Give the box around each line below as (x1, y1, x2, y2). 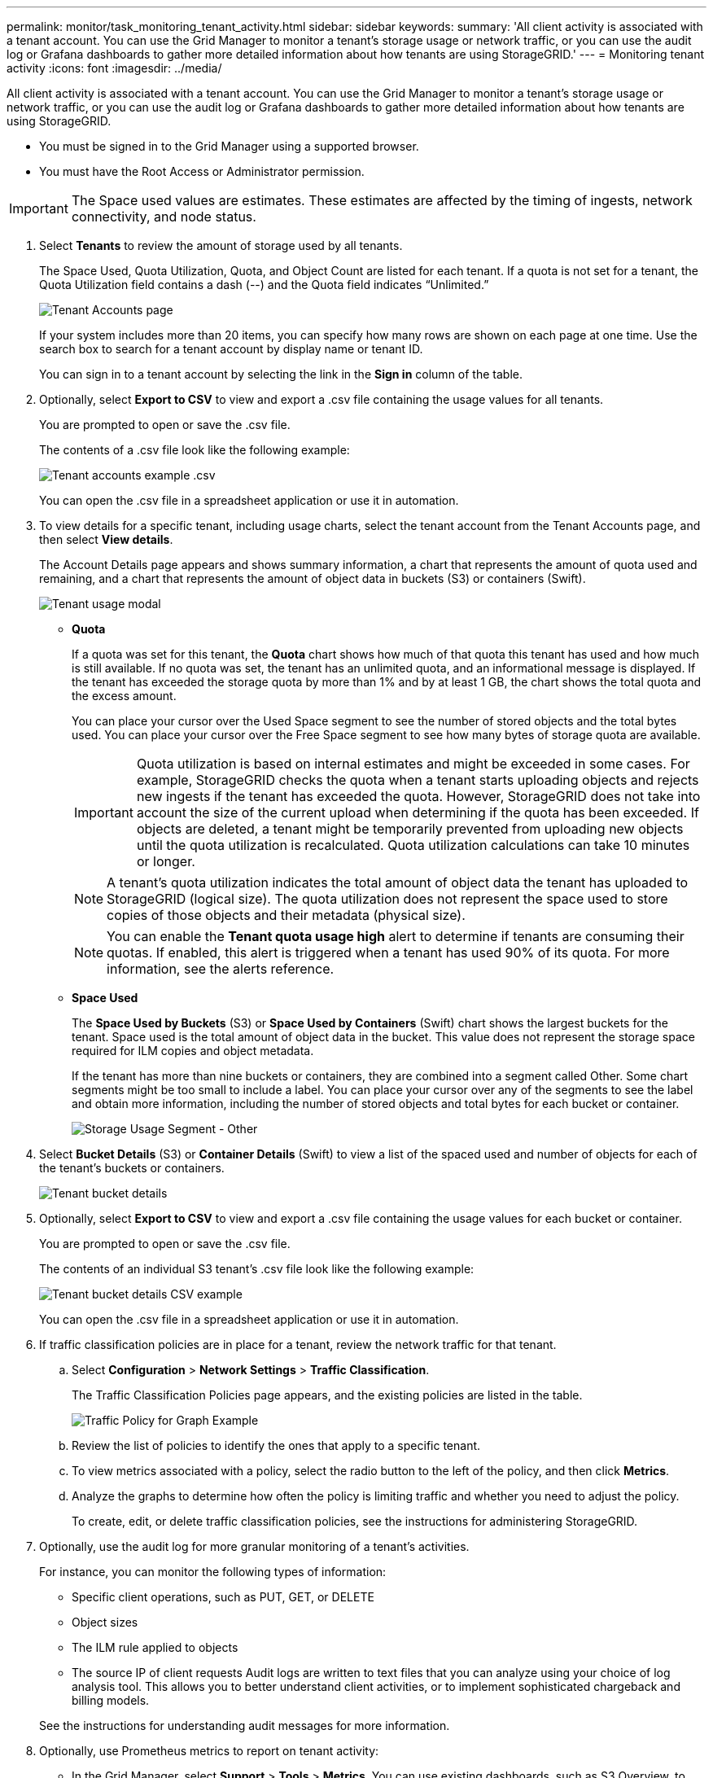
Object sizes (72, 1615, 138, 1629)
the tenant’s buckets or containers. (39, 1161, 225, 1175)
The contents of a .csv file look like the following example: (39, 443, 350, 457)
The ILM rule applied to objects (72, 1640, 238, 1654)
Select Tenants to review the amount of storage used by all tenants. (39, 239, 403, 252)
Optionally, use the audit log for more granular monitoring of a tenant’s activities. (39, 1539, 470, 1553)
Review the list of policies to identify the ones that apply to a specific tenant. (72, 1439, 481, 1452)
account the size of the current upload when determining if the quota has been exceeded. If (136, 804, 699, 821)
